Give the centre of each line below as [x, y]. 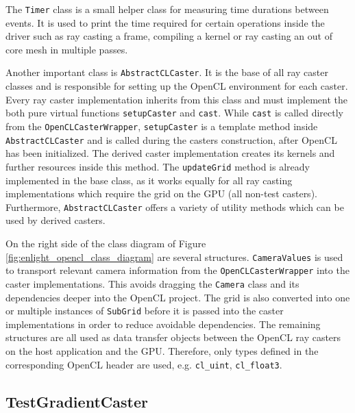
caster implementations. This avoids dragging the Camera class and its [152, 283]
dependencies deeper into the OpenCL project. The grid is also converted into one [178, 297]
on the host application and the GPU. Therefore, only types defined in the [162, 350]
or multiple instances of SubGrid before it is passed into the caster [145, 311]
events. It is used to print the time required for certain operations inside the [165, 22]
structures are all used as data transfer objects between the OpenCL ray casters [173, 337]
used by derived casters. [56, 220]
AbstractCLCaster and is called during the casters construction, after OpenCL [171, 139]
